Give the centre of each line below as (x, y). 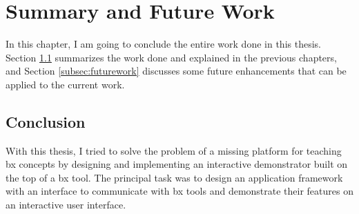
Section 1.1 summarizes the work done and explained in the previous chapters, (171, 57)
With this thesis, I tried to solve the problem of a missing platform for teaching (174, 150)
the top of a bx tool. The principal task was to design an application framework (174, 177)
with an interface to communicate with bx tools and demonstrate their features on (179, 191)
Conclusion (46, 121)
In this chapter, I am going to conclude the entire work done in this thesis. (163, 44)
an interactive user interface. (66, 205)
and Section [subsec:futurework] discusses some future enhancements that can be (176, 71)
